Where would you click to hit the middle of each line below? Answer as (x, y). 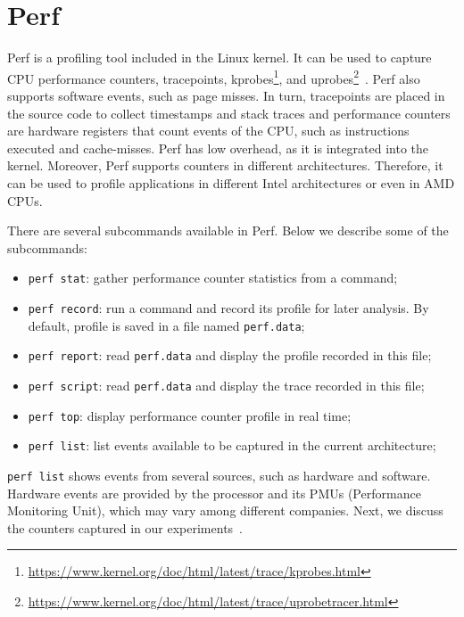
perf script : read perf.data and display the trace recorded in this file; (226, 385)
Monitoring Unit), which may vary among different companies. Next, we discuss (225, 510)
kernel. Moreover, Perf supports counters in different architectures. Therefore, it (225, 165)
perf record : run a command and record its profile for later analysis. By (228, 307)
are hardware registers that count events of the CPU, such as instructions (208, 131)
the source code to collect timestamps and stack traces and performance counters (229, 113)
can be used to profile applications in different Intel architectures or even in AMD (231, 182)
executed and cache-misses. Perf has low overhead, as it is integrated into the (218, 148)
